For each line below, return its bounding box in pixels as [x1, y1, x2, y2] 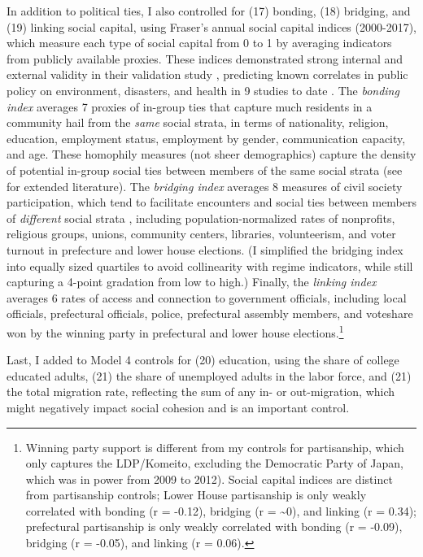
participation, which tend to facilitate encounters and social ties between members [7, 194, 417, 211]
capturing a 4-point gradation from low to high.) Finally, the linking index [7, 273, 377, 290]
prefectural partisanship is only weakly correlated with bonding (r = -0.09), [25, 518, 403, 535]
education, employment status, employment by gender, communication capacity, [7, 129, 406, 146]
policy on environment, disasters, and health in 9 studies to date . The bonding [7, 81, 399, 98]
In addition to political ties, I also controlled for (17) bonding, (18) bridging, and [7, 2, 411, 19]
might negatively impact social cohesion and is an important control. [7, 398, 350, 416]
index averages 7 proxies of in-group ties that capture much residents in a [7, 98, 373, 115]
